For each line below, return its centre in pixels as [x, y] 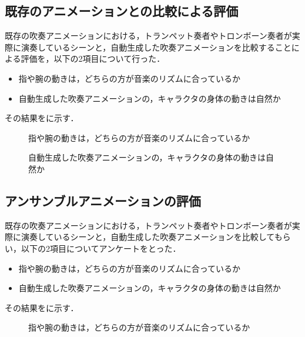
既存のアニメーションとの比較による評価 [122, 11]
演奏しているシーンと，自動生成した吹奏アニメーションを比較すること [156, 47]
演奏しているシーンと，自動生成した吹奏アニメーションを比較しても [152, 237]
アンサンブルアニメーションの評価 [103, 200]
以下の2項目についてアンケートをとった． [101, 248]
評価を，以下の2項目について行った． [93, 59]
